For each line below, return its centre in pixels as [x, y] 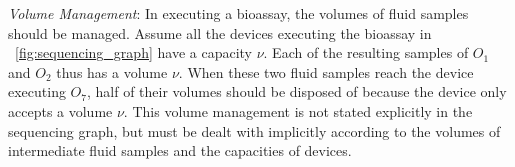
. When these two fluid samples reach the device [326, 71]
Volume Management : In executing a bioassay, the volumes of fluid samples [238, 13]
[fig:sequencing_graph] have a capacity [133, 52]
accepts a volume [60, 110]
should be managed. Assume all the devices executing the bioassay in [220, 32]
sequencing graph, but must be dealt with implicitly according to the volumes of [254, 130]
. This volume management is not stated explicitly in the [298, 110]
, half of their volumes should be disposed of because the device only [296, 91]
